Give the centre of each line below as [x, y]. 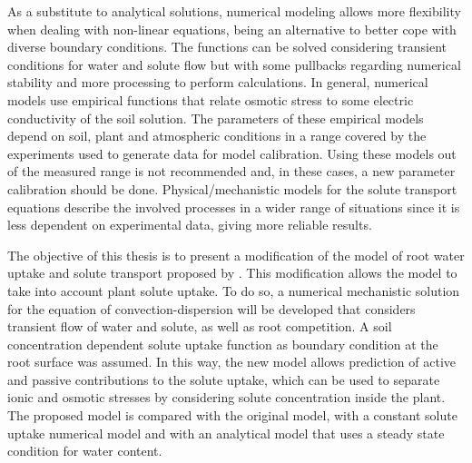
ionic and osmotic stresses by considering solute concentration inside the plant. [226, 397]
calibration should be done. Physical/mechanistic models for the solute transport [232, 188]
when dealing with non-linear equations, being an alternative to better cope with [232, 29]
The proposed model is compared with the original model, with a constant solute [232, 415]
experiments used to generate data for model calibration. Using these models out [232, 153]
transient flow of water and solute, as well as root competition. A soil [200, 326]
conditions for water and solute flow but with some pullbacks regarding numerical [234, 64]
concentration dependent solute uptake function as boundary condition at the [223, 344]
